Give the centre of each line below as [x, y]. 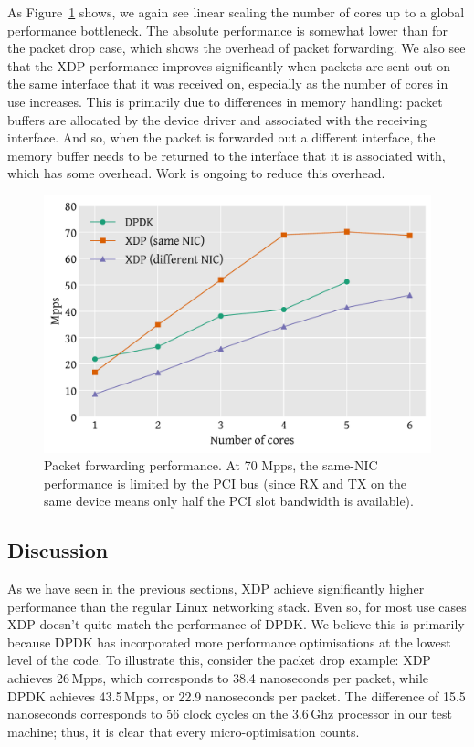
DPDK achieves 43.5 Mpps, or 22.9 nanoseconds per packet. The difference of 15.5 [237, 695]
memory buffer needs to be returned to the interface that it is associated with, [226, 155]
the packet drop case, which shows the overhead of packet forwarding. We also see [237, 48]
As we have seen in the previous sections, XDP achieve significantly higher [216, 589]
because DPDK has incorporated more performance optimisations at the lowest [229, 642]
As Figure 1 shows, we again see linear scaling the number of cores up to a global [236, 12]
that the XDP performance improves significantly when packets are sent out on [229, 65]
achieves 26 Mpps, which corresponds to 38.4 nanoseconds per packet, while [218, 678]
